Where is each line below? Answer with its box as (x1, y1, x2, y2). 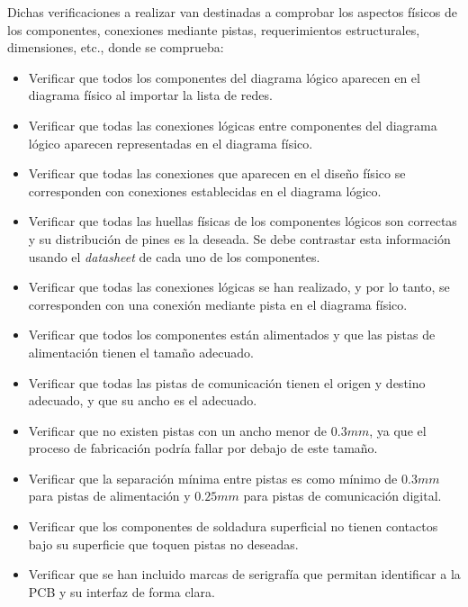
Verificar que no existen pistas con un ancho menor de (28, 421, 328, 439)
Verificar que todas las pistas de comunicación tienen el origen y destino (28, 373, 426, 392)
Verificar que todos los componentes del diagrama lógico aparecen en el (28, 68, 420, 86)
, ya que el (369, 421, 427, 439)
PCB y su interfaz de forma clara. (28, 582, 215, 601)
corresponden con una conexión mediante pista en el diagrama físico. (28, 294, 408, 313)
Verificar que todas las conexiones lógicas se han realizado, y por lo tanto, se (28, 277, 450, 296)
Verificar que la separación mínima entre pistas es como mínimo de (28, 468, 398, 487)
